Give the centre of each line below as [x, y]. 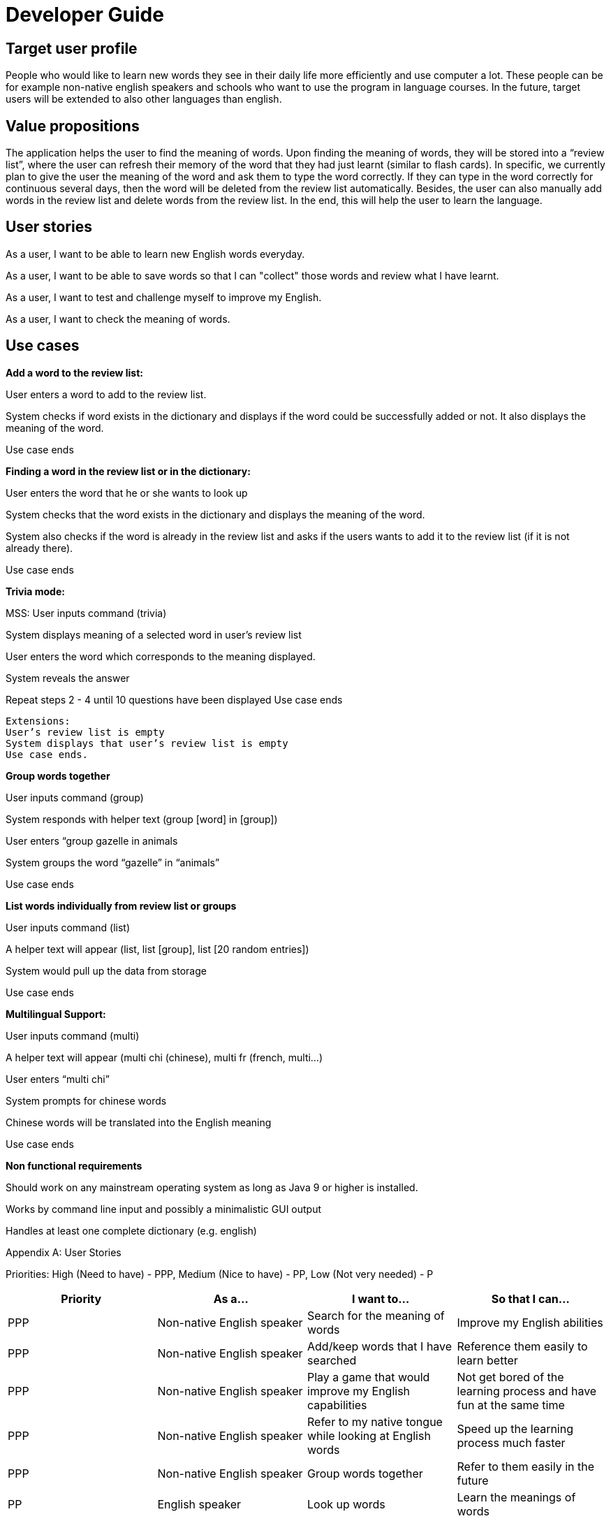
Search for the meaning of [376, 1315]
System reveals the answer [68, 678]
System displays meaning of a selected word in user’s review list [154, 634]
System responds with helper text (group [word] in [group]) [142, 819]
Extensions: [38, 721]
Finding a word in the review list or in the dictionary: [128, 471]
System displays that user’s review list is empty [147, 743]
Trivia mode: [35, 591]
